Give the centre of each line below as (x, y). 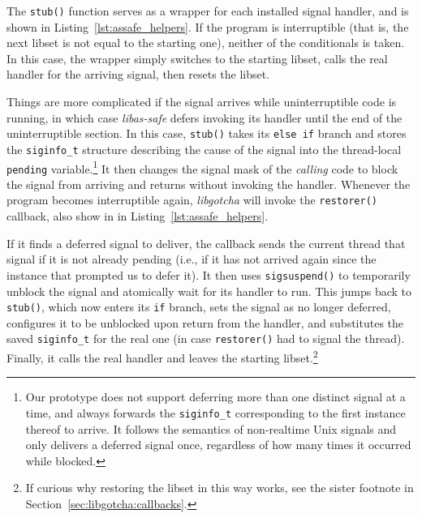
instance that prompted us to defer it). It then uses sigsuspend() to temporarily (209, 274)
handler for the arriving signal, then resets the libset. (138, 74)
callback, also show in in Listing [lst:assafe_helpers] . (138, 216)
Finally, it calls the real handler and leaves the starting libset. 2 (162, 356)
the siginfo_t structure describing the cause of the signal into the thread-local (204, 149)
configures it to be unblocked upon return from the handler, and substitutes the (205, 322)
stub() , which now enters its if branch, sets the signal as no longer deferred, (199, 307)
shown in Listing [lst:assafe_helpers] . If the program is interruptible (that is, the (208, 26)
